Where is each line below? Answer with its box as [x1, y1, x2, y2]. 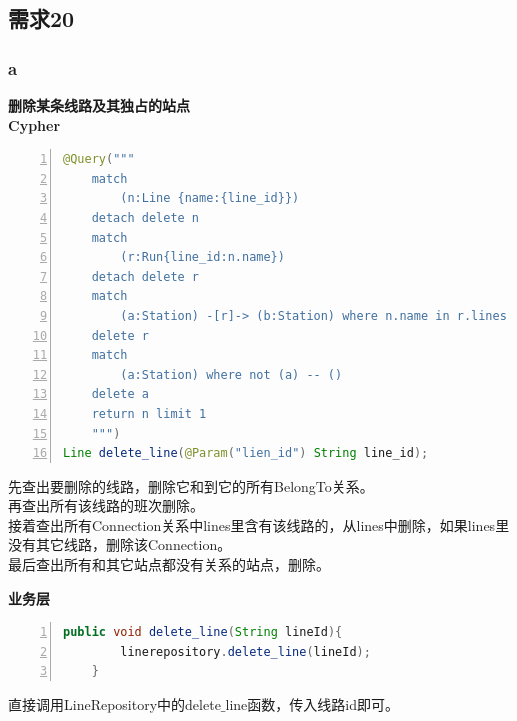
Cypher [8, 114, 61, 135]
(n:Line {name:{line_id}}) [120, 191, 300, 206]
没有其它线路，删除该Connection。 [8, 534, 232, 555]
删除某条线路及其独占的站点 [8, 95, 190, 115]
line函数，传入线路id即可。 [225, 694, 399, 715]
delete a [91, 387, 149, 402]
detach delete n [91, 210, 200, 225]
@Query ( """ [63, 152, 135, 167]
